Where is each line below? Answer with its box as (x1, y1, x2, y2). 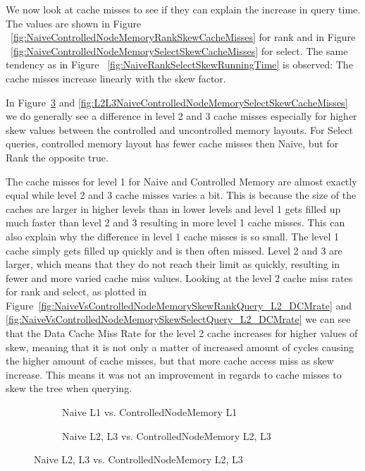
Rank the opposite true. (6, 149, 109, 164)
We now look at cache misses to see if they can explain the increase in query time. (6, 2, 361, 16)
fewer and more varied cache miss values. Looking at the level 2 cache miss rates (6, 270, 353, 285)
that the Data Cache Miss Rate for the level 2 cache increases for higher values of (6, 326, 358, 341)
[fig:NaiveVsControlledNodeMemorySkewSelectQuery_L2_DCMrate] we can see (6, 312, 351, 326)
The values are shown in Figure (6, 16, 142, 30)
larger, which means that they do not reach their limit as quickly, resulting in (6, 257, 340, 271)
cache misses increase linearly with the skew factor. (6, 71, 226, 85)
